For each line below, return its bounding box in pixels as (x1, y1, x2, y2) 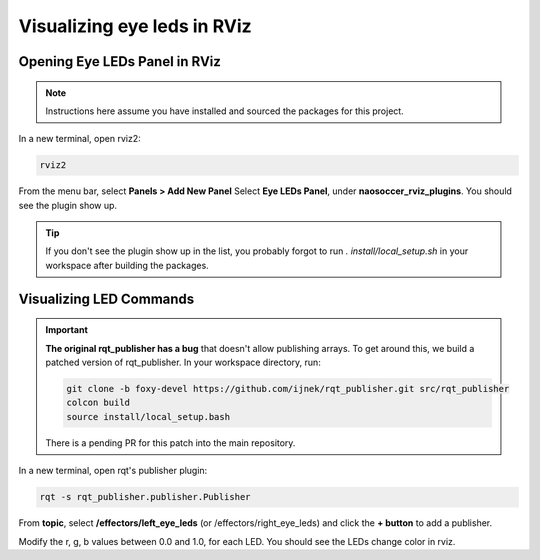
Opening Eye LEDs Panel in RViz (18, 53, 222, 70)
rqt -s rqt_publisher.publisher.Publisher (39, 491, 251, 503)
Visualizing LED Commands (18, 290, 195, 307)
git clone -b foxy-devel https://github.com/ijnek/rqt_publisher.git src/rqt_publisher (66, 383, 510, 395)
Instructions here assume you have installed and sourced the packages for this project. (45, 105, 404, 117)
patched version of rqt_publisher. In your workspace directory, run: (45, 356, 322, 369)
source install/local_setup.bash (66, 411, 230, 422)
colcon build (66, 397, 130, 409)
